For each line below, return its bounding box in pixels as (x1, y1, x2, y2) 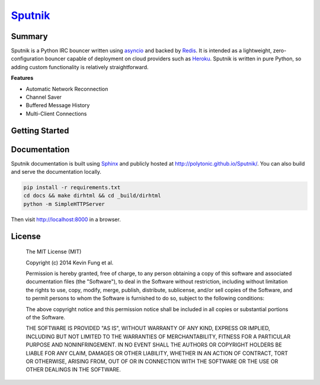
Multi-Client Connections (25, 110, 87, 117)
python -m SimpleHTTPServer (23, 200, 105, 207)
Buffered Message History (25, 102, 90, 109)
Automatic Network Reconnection (25, 85, 108, 92)
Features (11, 75, 34, 82)
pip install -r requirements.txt (23, 184, 121, 191)
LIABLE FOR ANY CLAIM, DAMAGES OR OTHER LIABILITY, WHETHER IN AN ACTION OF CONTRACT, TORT (25, 350, 289, 357)
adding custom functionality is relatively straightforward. (11, 63, 149, 70)
